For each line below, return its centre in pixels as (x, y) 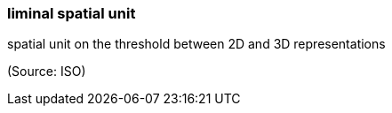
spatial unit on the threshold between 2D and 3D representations (196, 44)
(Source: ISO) (47, 72)
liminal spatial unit (72, 13)
